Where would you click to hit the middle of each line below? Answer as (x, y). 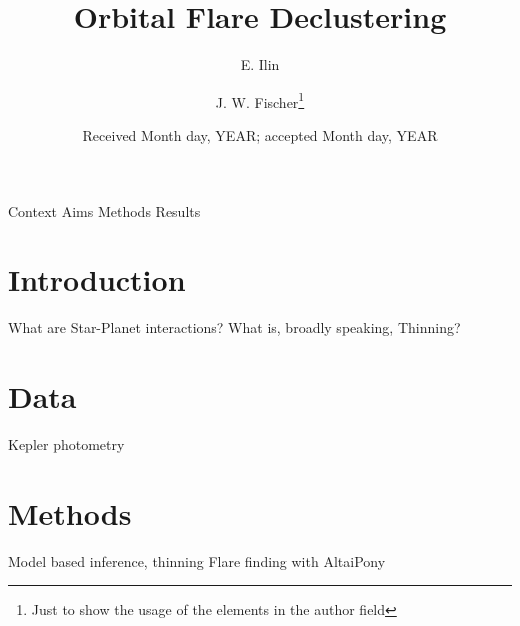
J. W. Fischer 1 (260, 100)
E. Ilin (260, 64)
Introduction (97, 279)
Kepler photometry (66, 444)
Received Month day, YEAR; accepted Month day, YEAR (260, 134)
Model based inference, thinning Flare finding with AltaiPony (197, 560)
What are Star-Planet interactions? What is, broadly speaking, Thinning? (234, 327)
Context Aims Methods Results (104, 210)
